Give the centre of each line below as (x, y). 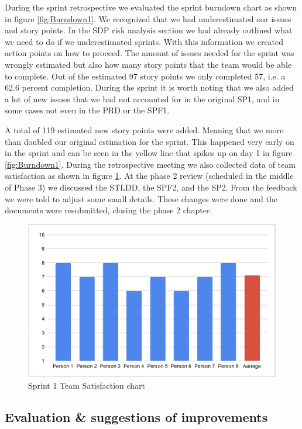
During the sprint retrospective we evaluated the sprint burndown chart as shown (151, 7)
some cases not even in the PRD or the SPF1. (87, 110)
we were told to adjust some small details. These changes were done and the (141, 198)
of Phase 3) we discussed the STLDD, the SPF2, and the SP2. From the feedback (151, 187)
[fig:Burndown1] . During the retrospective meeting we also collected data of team (150, 164)
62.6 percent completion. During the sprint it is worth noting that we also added (149, 87)
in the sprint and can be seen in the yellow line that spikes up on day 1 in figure (149, 153)
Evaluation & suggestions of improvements (136, 416)
